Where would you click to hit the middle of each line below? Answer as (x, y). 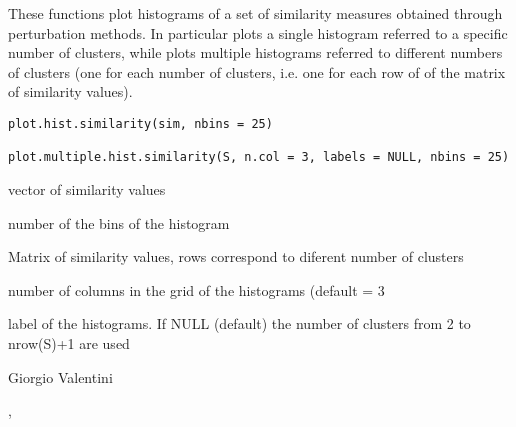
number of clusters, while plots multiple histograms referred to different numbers (255, 52)
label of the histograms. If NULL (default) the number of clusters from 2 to (239, 323)
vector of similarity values (87, 188)
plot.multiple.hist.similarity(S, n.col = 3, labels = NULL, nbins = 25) (259, 157)
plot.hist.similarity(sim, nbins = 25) (140, 123)
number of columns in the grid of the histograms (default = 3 (196, 289)
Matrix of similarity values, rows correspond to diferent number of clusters (236, 256)
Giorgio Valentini (60, 376)
